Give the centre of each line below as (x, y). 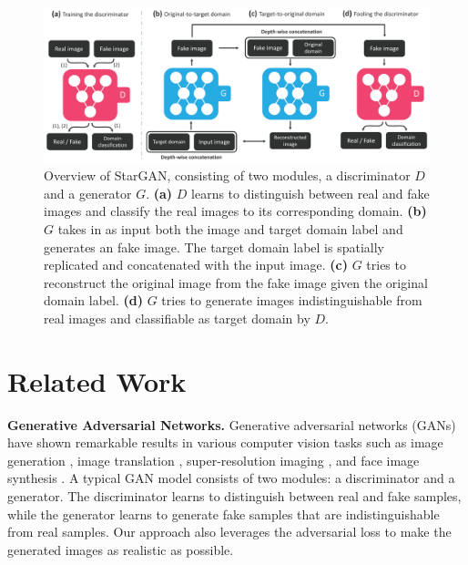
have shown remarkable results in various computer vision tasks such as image (225, 442)
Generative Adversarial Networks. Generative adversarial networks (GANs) (232, 424)
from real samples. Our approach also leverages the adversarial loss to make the (229, 532)
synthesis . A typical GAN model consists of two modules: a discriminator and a (231, 478)
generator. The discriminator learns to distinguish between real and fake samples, (234, 496)
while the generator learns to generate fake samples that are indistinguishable (224, 514)
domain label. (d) (93, 300)
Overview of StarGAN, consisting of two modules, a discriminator (227, 175)
